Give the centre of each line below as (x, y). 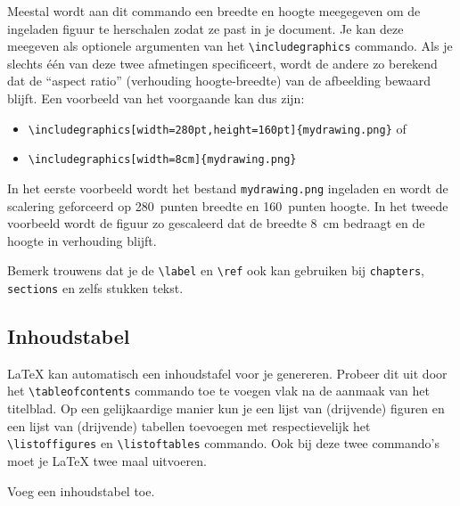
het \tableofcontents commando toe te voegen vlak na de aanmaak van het (218, 391)
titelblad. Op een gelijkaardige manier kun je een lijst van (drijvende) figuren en (226, 408)
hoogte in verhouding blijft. (82, 240)
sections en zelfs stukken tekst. (95, 288)
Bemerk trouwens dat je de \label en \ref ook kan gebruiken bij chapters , (216, 270)
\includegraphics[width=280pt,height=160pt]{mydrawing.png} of (217, 128)
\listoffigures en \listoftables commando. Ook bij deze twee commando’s (224, 443)
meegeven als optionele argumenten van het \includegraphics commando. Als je (230, 46)
